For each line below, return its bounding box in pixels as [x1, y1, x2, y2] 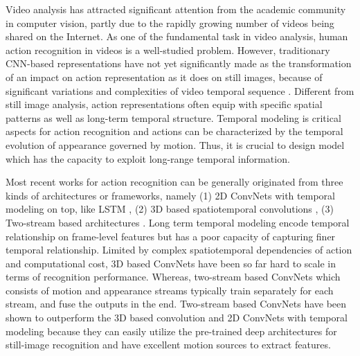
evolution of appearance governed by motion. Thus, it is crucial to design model [6, 137, 345, 152]
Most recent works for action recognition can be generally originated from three [6, 175, 343, 189]
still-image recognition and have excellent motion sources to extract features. [6, 337, 331, 352]
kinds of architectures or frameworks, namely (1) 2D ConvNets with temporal [6, 188, 335, 202]
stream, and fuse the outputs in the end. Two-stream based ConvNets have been [6, 296, 347, 311]
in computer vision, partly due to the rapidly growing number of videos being [6, 15, 334, 30]
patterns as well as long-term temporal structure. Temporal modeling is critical [6, 110, 341, 125]
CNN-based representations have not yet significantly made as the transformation [6, 56, 352, 71]
